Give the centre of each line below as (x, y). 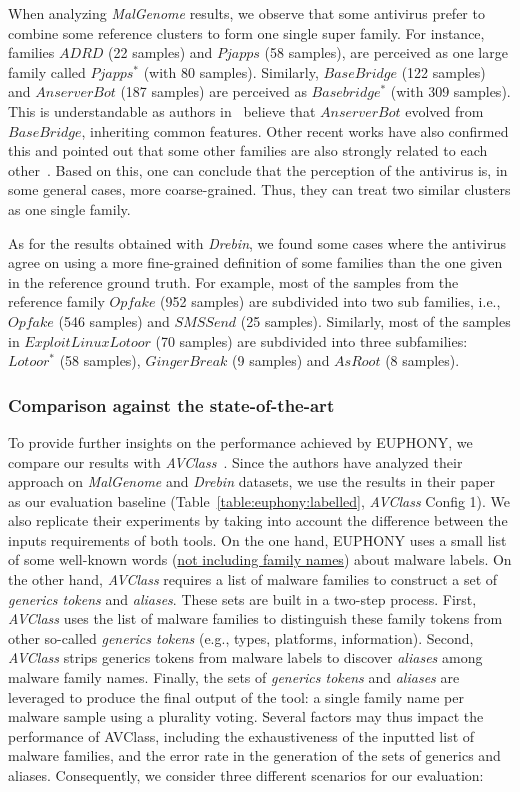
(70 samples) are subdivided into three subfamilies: (311, 340)
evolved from (444, 110)
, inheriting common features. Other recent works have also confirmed (295, 130)
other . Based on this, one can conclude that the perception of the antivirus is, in (258, 169)
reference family (56, 301)
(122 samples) (443, 71)
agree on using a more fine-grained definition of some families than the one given (255, 262)
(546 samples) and (114, 320)
